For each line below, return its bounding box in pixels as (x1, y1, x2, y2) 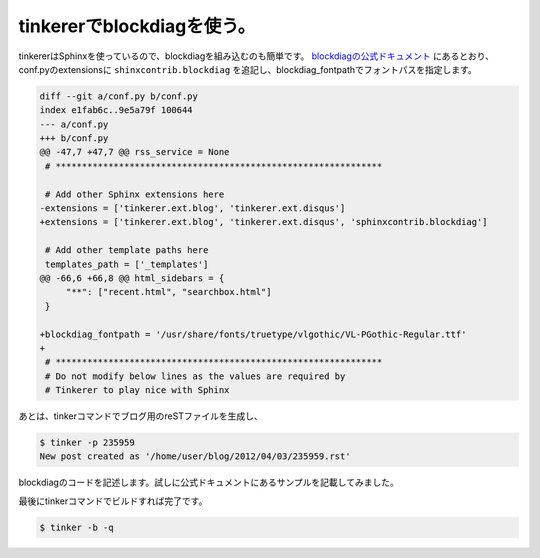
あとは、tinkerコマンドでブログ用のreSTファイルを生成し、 (18, 410, 264, 422)
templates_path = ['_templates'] (45, 258, 209, 270)
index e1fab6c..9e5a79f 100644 (39, 105, 194, 116)
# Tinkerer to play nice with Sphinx (45, 385, 230, 396)
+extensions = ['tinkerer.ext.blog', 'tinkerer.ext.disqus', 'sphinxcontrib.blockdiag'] (39, 216, 489, 228)
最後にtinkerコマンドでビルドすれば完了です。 (18, 495, 208, 507)
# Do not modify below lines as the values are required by (45, 370, 346, 382)
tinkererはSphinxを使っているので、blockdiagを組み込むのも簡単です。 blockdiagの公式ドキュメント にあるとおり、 (18, 50, 495, 62)
